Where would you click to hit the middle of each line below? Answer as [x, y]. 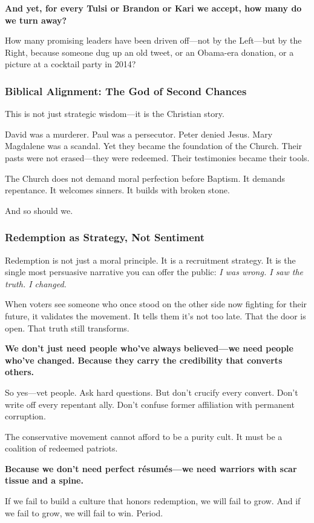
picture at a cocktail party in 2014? [70, 64]
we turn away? [36, 20]
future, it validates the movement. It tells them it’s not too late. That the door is [155, 315]
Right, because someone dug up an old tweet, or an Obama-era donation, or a [149, 52]
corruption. [25, 416]
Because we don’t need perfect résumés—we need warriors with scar [151, 468]
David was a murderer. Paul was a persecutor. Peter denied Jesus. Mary [139, 134]
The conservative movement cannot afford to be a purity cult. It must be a [144, 436]
